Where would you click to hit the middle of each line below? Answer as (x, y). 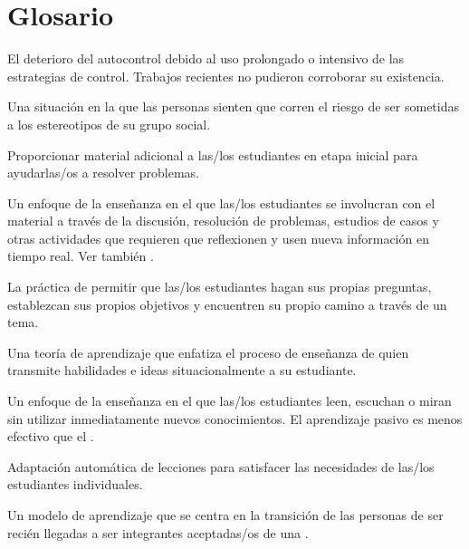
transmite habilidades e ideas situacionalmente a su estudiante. (182, 370)
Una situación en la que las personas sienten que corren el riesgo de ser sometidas (233, 106)
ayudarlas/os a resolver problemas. (104, 173)
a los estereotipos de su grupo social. (109, 124)
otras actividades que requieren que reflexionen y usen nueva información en (218, 238)
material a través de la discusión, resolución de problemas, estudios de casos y (223, 221)
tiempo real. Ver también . (81, 256)
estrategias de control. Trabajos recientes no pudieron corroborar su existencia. (226, 76)
